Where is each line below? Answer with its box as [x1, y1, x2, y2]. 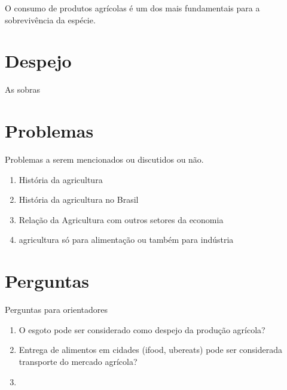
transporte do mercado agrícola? [19, 355, 138, 367]
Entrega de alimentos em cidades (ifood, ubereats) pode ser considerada [19, 343, 282, 356]
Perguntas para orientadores [5, 303, 108, 316]
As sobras [5, 83, 40, 96]
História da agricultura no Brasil [19, 193, 139, 206]
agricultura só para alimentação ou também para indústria [19, 233, 234, 246]
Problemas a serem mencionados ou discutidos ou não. [5, 153, 204, 166]
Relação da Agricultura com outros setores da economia [19, 213, 224, 226]
